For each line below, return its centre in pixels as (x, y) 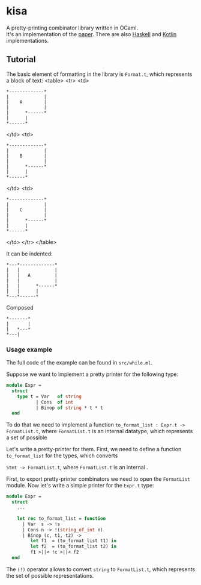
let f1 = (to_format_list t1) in (73, 541)
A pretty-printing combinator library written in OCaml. (72, 28)
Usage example (29, 349)
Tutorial (21, 59)
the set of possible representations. (50, 575)
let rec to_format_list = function (61, 518)
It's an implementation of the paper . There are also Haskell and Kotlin (91, 34)
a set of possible (27, 437)
